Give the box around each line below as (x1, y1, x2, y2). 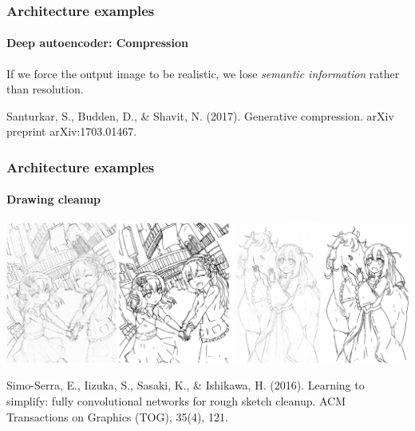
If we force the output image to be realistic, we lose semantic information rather (6, 65, 400, 81)
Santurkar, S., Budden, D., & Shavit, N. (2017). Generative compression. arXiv (6, 107, 394, 124)
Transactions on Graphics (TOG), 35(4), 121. (6, 408, 228, 425)
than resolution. (6, 81, 84, 97)
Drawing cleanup (6, 191, 101, 208)
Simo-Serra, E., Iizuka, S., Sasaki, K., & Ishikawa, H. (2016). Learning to (6, 377, 365, 393)
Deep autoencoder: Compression (6, 34, 188, 51)
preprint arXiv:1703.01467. (6, 123, 137, 140)
